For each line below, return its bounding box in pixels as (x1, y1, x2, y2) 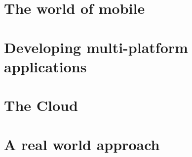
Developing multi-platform (4, 37, 188, 57)
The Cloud (4, 95, 78, 115)
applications (4, 56, 87, 76)
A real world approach (4, 134, 160, 154)
